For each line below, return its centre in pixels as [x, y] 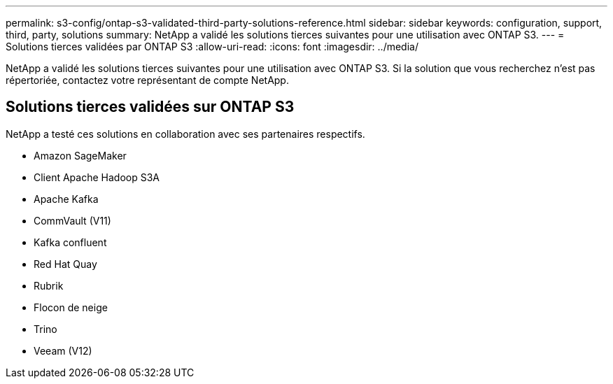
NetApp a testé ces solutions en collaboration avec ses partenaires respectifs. [185, 134]
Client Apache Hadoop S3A [97, 177]
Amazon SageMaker [80, 155]
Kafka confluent [70, 242]
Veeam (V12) [63, 350]
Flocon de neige [71, 307]
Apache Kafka [66, 199]
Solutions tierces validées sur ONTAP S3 [150, 107]
